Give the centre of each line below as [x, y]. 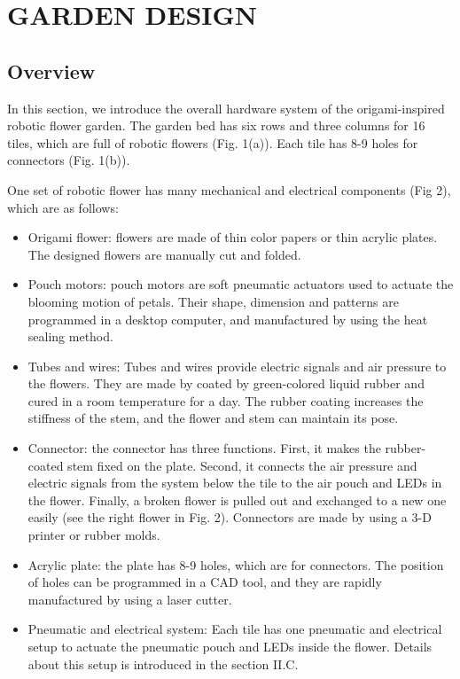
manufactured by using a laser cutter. [130, 599]
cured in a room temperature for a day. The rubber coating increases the [226, 400]
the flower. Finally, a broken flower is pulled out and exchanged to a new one [237, 499]
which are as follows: [63, 207]
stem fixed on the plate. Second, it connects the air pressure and [242, 465]
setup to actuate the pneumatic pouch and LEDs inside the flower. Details [230, 647]
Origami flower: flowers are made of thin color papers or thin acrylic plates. [233, 237]
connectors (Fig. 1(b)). [69, 160]
